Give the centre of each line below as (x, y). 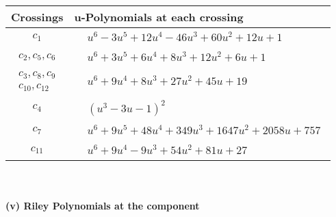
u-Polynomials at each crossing (159, 17)
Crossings (37, 17)
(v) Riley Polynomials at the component (103, 205)
